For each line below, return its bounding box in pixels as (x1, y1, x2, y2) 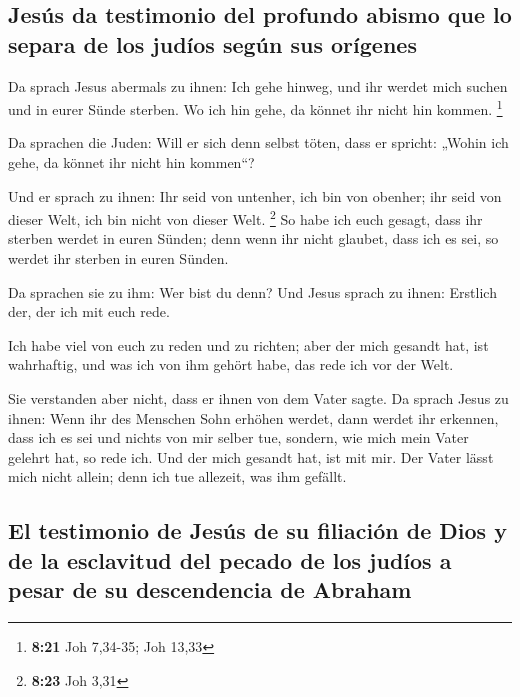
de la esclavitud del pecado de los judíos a (8, 544, 452, 575)
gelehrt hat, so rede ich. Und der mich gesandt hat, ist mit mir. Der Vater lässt (8, 446, 494, 467)
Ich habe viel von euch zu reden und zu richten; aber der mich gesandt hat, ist (8, 334, 489, 355)
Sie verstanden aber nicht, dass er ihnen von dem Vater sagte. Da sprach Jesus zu (8, 388, 509, 409)
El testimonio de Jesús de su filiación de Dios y (8, 515, 507, 546)
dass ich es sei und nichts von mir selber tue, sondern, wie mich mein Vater (8, 427, 469, 448)
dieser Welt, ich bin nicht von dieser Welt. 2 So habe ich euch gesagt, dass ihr (8, 206, 483, 229)
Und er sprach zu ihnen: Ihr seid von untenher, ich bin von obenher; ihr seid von (8, 185, 502, 206)
